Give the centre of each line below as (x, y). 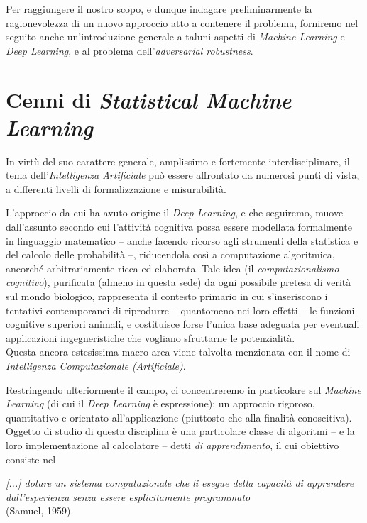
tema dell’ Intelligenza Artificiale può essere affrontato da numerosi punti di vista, (183, 175)
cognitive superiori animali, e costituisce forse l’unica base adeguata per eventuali (183, 324)
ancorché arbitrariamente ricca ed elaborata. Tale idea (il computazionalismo (172, 268)
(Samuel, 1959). (40, 511)
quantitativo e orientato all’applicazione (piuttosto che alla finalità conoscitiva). (179, 417)
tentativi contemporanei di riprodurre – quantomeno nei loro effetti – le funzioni (180, 310)
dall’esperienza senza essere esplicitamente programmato (128, 496)
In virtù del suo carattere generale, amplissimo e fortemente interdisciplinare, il (178, 161)
